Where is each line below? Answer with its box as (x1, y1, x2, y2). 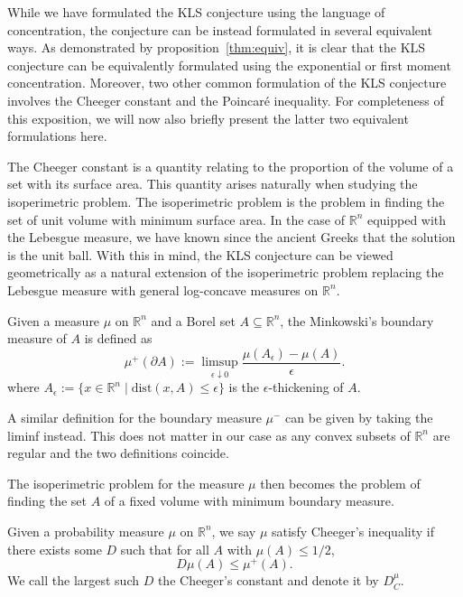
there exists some (7, 539, 102, 558)
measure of (7, 329, 67, 348)
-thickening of (268, 378, 344, 396)
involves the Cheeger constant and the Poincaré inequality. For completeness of (7, 90, 444, 109)
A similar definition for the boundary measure (7, 407, 262, 426)
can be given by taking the (285, 407, 433, 426)
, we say (211, 521, 256, 540)
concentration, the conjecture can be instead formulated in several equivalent (7, 20, 432, 39)
